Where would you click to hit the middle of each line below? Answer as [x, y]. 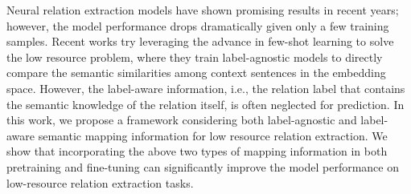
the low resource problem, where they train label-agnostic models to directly [195, 57]
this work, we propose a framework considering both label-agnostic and [182, 120]
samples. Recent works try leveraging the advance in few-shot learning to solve [200, 41]
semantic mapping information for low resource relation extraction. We [213, 135]
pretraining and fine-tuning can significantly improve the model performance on [203, 166]
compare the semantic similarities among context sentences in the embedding [196, 73]
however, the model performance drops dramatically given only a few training [198, 25]
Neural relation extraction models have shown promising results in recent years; [203, 10]
